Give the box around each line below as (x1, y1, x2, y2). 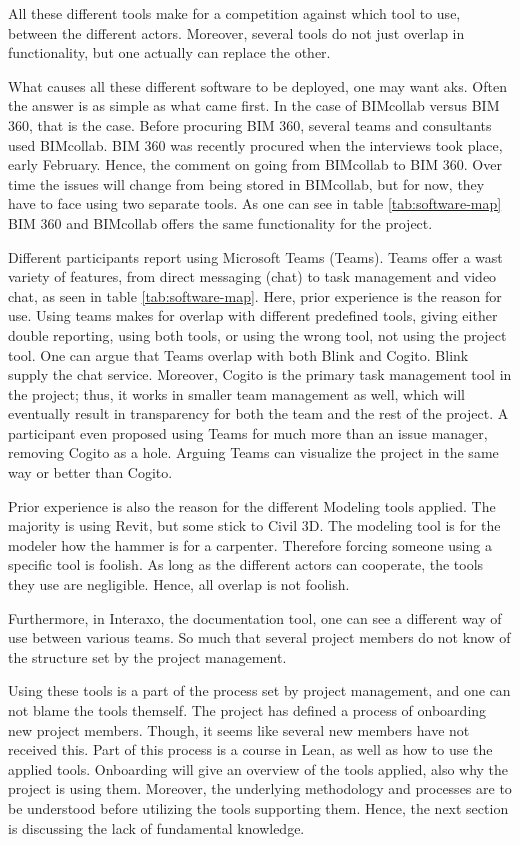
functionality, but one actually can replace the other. (8, 42, 331, 63)
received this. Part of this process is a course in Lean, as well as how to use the (8, 739, 493, 760)
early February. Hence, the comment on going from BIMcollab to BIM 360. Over (8, 154, 502, 175)
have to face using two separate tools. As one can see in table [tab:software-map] (8, 193, 502, 214)
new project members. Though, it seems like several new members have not (8, 719, 470, 740)
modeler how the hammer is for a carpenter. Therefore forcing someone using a (8, 534, 492, 555)
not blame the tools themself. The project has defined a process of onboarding (8, 700, 487, 720)
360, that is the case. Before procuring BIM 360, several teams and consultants (8, 114, 492, 135)
